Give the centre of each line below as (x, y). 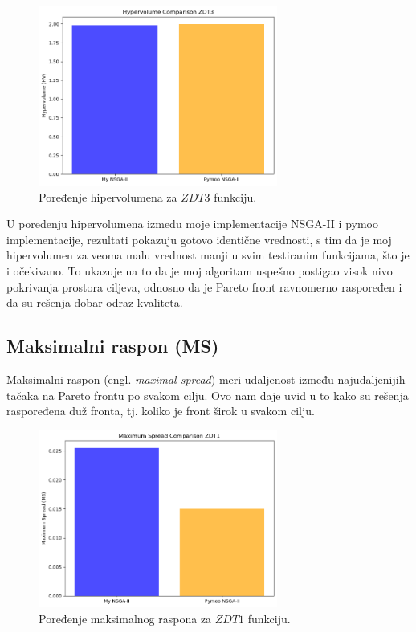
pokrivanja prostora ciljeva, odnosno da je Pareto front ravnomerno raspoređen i (204, 286)
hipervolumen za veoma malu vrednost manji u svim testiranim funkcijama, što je (208, 255)
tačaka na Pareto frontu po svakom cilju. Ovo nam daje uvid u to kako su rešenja (208, 395)
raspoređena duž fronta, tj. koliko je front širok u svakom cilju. (161, 411)
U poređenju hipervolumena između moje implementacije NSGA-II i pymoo (192, 224)
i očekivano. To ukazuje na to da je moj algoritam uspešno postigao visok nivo (200, 270)
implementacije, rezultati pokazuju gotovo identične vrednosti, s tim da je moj (199, 239)
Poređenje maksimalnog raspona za (125, 618)
